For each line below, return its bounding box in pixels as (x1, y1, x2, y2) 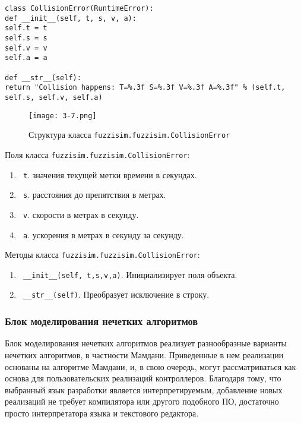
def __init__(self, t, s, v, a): (5, 14, 137, 23)
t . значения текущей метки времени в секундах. (23, 168, 197, 181)
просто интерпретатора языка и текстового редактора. (5, 406, 199, 419)
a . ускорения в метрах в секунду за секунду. (23, 228, 184, 241)
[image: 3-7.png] (28, 111, 97, 120)
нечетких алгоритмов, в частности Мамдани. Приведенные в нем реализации (5, 348, 284, 361)
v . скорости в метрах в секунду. (23, 208, 139, 220)
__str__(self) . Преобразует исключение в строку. (23, 288, 210, 301)
